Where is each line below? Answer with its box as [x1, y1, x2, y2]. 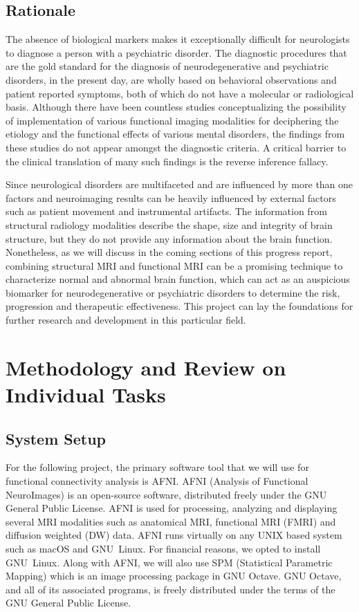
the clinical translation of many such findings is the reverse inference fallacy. [6, 154, 329, 168]
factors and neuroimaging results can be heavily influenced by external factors [6, 190, 336, 205]
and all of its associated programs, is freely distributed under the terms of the [6, 582, 335, 596]
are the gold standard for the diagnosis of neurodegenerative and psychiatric [6, 59, 329, 73]
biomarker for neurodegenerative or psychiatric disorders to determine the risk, [6, 285, 340, 299]
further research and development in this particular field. [6, 313, 246, 327]
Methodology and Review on [6, 353, 286, 381]
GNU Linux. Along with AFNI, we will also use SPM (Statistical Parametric [6, 555, 333, 569]
